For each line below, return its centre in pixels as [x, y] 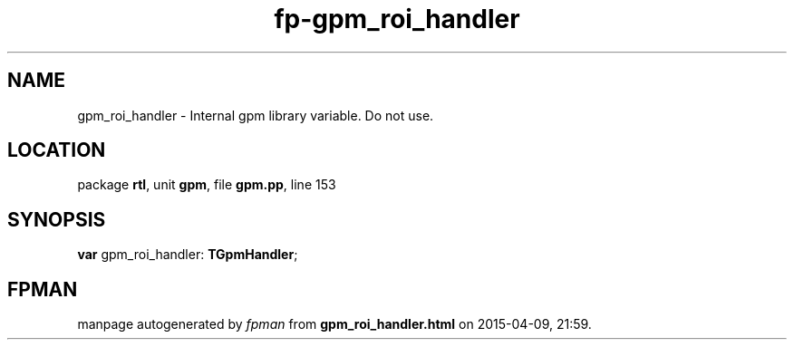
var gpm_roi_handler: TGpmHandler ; [188, 255]
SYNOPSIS [57, 219]
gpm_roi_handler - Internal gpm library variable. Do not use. [256, 115]
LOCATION [57, 150]
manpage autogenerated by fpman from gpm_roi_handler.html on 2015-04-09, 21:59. [334, 324]
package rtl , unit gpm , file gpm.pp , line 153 [207, 185]
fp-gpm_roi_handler [397, 19]
